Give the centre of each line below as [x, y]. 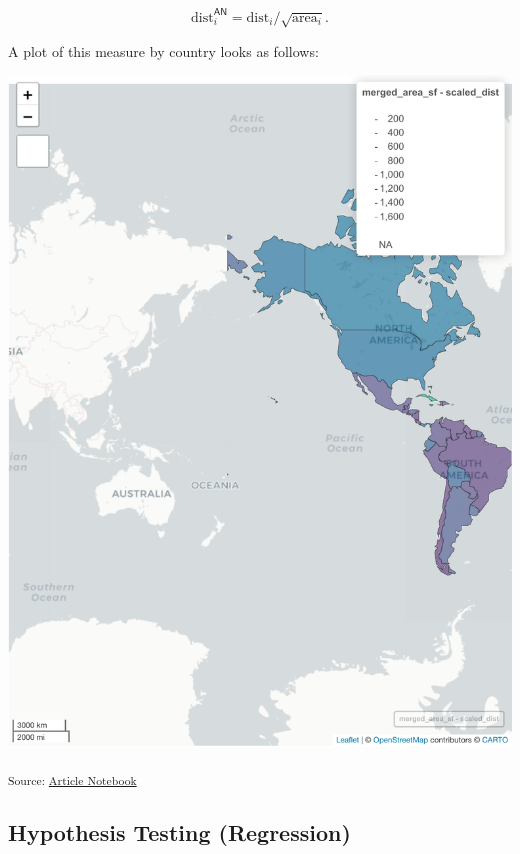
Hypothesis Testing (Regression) [179, 831]
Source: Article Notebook [72, 779]
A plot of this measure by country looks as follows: [163, 50]
